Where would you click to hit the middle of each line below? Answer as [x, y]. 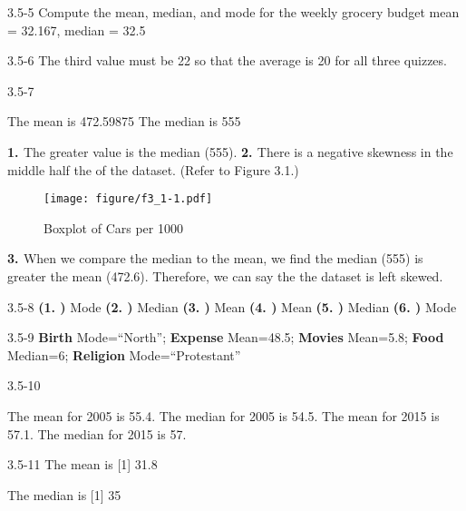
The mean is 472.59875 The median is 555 [124, 121]
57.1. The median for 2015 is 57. [97, 433]
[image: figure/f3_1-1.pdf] [128, 199]
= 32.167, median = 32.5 [77, 29]
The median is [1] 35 [64, 494]
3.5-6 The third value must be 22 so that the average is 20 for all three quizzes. [227, 60]
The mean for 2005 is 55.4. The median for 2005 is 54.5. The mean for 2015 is [223, 415]
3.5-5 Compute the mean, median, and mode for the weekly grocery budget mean [233, 12]
